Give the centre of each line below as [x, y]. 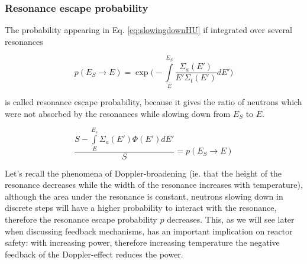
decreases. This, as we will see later [231, 219]
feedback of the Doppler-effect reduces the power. [94, 254]
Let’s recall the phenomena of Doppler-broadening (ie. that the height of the [143, 173]
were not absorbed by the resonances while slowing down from [118, 113]
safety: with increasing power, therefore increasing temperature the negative [142, 242]
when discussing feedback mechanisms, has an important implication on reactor [149, 231]
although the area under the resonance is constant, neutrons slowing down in [144, 196]
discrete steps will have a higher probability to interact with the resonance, [141, 208]
